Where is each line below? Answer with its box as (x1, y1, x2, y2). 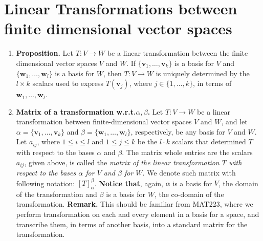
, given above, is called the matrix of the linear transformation (24, 157, 220, 167)
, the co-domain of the (154, 188, 224, 199)
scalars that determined (172, 136, 246, 147)
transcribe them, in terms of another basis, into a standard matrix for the (16, 218, 248, 229)
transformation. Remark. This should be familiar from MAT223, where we (16, 199, 253, 209)
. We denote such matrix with (142, 167, 236, 178)
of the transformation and (16, 188, 97, 199)
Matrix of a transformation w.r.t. (16, 106, 136, 117)
